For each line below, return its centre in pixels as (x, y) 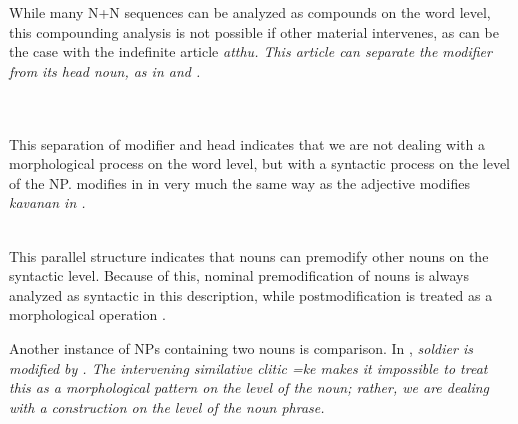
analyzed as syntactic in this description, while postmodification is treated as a (251, 294)
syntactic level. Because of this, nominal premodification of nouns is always (239, 275)
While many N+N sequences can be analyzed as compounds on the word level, (250, 12)
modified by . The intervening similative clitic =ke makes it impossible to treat (248, 367)
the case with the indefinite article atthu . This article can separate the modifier (250, 51)
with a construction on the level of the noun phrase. (167, 406)
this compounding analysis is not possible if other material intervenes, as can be (254, 31)
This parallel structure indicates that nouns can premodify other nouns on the (249, 255)
